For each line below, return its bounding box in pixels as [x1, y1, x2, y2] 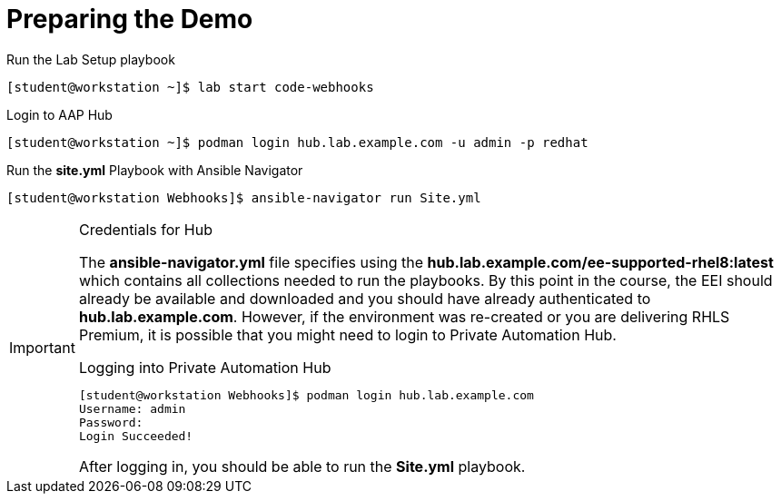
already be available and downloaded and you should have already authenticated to [78, 289, 651, 308]
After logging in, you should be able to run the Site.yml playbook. [78, 457, 526, 476]
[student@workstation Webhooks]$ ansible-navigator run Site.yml [6, 190, 481, 205]
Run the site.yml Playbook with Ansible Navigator [6, 162, 303, 178]
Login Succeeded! [78, 428, 193, 443]
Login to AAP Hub [6, 106, 113, 123]
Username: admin [78, 401, 186, 416]
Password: [78, 415, 143, 429]
